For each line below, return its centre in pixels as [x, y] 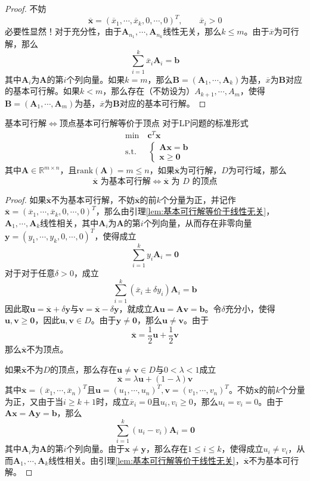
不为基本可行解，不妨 [93, 199]
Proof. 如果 [26, 199]
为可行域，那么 [257, 170]
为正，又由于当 [34, 401]
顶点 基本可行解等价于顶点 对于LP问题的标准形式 [154, 123]
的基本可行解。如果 [42, 91]
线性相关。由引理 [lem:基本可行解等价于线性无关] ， [146, 460]
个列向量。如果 [96, 79]
